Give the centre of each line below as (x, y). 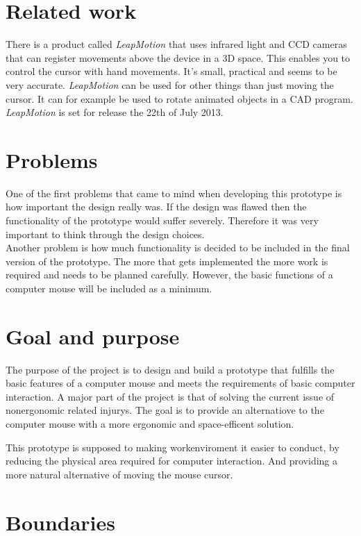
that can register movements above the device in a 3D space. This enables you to (178, 57)
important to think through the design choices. (105, 234)
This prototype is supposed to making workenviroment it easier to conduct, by (173, 447)
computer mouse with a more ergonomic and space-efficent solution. (150, 424)
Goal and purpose (93, 336)
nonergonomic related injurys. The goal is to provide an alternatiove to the (165, 410)
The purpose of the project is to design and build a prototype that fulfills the (170, 369)
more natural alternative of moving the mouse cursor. (119, 474)
